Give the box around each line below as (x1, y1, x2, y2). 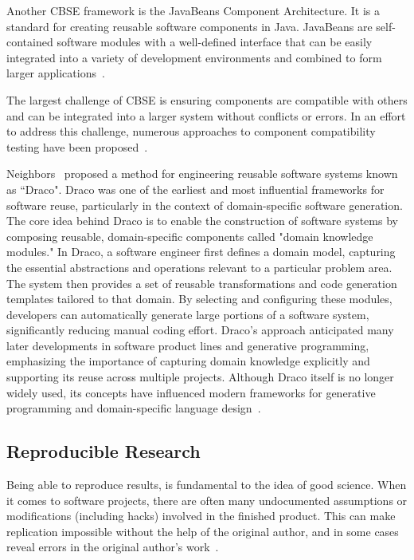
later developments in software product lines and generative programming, (6, 337, 369, 353)
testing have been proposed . (6, 138, 148, 155)
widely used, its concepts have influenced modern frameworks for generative (6, 384, 376, 400)
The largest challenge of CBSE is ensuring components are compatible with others (6, 91, 408, 108)
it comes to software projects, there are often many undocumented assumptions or (6, 491, 408, 508)
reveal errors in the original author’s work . (6, 538, 219, 555)
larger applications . (6, 65, 105, 81)
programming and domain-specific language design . (6, 400, 261, 416)
